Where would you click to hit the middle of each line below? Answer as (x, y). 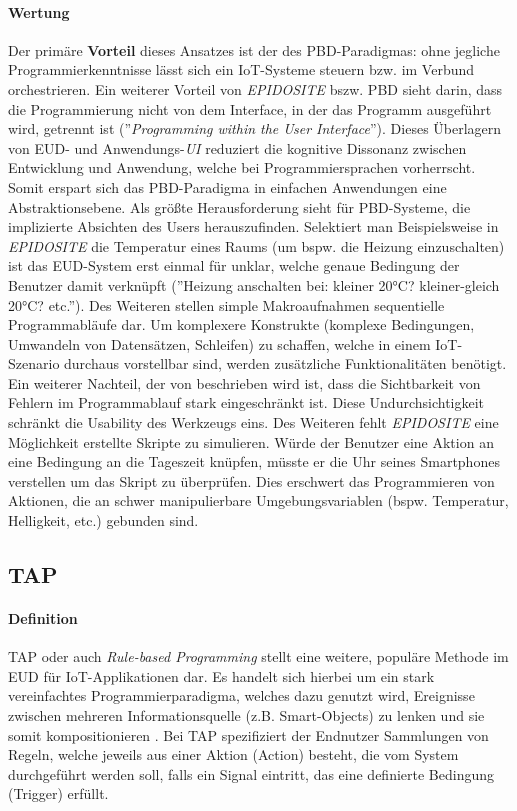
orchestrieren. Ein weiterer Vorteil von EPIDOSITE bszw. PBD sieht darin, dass (255, 88)
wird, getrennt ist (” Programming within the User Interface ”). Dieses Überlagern (255, 128)
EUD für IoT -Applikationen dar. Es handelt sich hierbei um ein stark (221, 675)
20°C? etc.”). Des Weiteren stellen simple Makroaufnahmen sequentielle (226, 304)
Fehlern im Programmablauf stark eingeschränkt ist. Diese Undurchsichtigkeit (246, 402)
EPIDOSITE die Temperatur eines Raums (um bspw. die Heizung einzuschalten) (256, 245)
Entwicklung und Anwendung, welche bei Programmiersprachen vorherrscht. (242, 167)
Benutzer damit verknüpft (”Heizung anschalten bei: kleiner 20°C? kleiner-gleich (254, 284)
